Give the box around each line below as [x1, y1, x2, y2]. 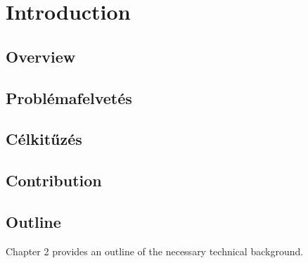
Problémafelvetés [6, 86, 132, 108]
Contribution [6, 169, 102, 191]
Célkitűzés [6, 128, 82, 150]
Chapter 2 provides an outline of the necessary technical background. [6, 243, 304, 258]
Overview [6, 45, 76, 67]
